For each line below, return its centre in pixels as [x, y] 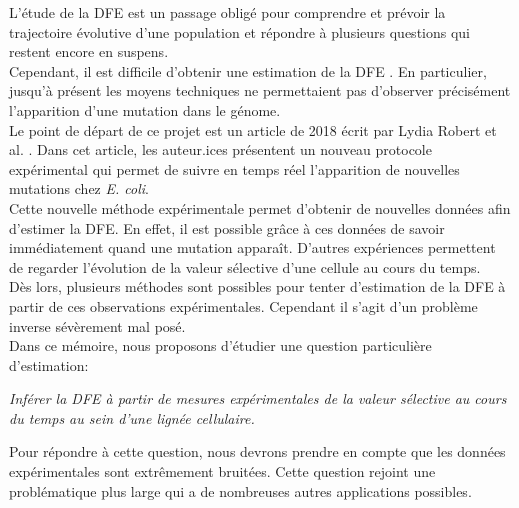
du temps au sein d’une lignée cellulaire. [132, 417]
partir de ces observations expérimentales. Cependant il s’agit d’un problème [243, 305]
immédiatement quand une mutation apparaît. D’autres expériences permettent [252, 247]
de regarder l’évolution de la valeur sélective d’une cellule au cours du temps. [245, 266]
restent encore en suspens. [89, 51]
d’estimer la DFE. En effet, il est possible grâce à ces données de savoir [227, 227]
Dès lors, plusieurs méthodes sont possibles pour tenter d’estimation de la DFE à [257, 286]
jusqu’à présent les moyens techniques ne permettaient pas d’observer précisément [260, 90]
